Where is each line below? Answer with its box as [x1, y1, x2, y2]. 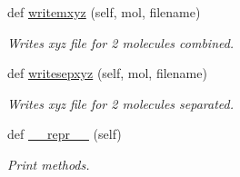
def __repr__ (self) [7, 124, 122, 143]
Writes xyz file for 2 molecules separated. [7, 93, 234, 113]
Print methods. [7, 154, 90, 173]
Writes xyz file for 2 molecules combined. [7, 33, 235, 52]
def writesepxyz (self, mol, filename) [7, 64, 207, 83]
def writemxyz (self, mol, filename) [7, 3, 201, 21]
